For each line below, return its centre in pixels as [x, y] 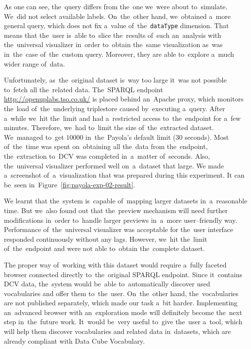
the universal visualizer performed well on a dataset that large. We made [114, 165]
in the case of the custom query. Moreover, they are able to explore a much [119, 54]
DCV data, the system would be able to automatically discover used [107, 284]
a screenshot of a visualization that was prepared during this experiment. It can [124, 175]
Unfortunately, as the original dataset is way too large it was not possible [115, 80]
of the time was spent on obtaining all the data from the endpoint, [106, 146]
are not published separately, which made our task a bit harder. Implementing [121, 303]
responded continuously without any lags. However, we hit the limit [106, 239]
